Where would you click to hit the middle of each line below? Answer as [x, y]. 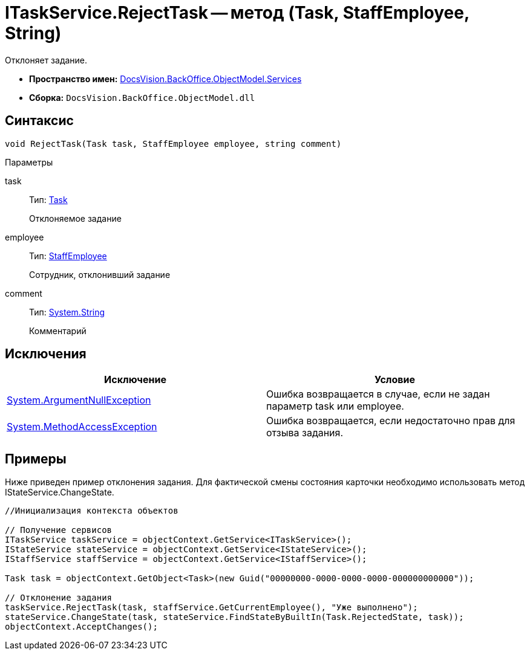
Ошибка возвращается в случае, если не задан [378, 394]
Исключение [135, 380]
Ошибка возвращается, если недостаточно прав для [391, 421]
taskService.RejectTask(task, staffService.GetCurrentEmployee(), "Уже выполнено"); [211, 608]
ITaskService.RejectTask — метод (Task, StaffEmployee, [237, 13]
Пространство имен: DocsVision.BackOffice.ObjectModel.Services [165, 79]
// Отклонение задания [59, 598]
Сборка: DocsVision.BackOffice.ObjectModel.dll [142, 97]
